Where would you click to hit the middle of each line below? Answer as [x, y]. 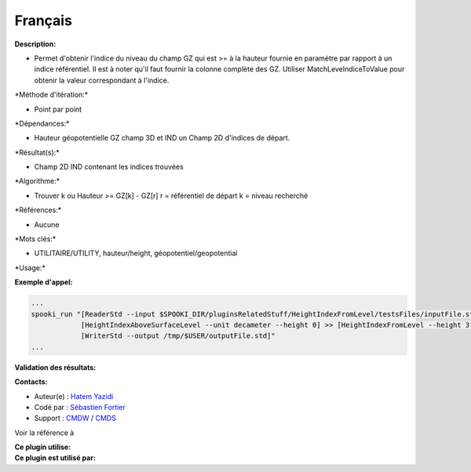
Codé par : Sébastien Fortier [80, 407]
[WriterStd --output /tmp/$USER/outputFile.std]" [178, 336]
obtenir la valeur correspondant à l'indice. [102, 80]
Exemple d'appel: [44, 282]
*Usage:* [30, 268]
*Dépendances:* [42, 123]
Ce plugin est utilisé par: [55, 458]
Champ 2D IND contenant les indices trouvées [109, 167]
